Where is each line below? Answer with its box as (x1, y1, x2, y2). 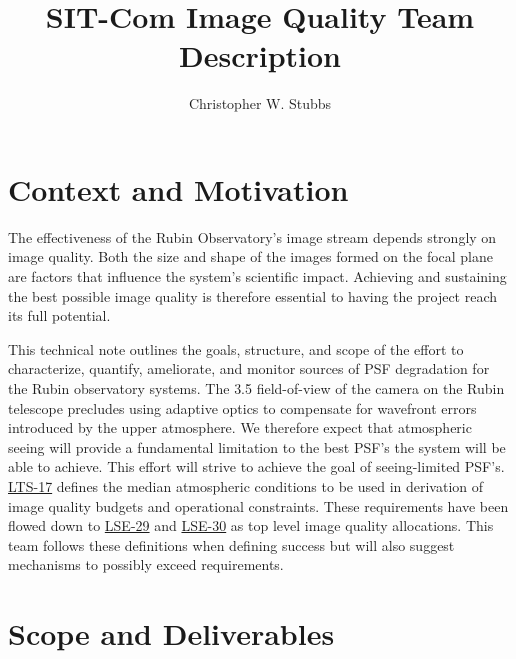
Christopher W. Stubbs (188, 93, 332, 114)
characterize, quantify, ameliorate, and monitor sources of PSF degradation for (8, 358, 490, 379)
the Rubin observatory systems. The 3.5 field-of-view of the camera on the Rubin (8, 378, 505, 398)
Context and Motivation (8, 168, 349, 209)
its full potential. (8, 305, 111, 326)
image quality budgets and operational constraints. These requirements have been (8, 495, 509, 516)
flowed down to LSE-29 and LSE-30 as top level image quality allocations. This (8, 515, 494, 536)
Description (178, 35, 341, 76)
